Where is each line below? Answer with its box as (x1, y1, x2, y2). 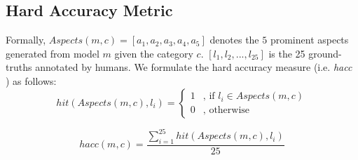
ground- (308, 46, 342, 60)
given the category (114, 46, 193, 60)
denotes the (209, 32, 259, 47)
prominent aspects (270, 32, 349, 47)
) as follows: (6, 73, 57, 88)
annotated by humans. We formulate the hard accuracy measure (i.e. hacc (35, 60, 352, 74)
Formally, (6, 32, 46, 47)
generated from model (6, 46, 99, 60)
